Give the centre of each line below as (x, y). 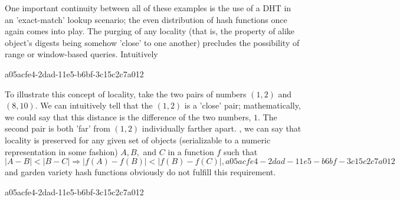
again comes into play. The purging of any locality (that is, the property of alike (150, 31)
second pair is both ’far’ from (58, 128)
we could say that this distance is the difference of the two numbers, (128, 117)
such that (240, 151)
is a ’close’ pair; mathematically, (242, 105)
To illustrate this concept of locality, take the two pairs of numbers (126, 94)
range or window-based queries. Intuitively (81, 54)
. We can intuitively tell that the (94, 105)
